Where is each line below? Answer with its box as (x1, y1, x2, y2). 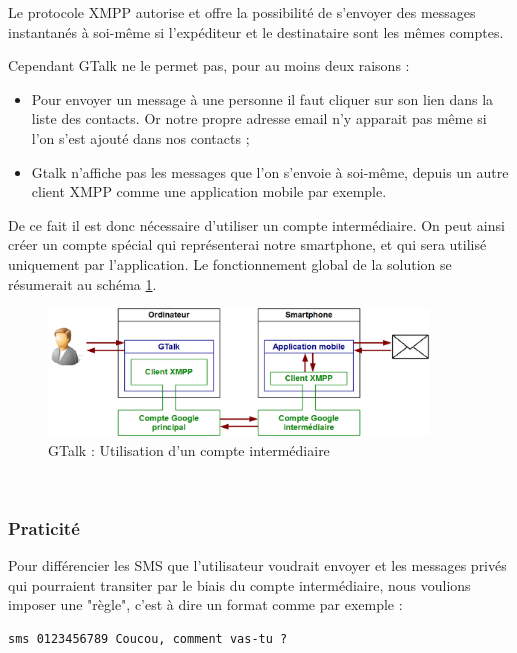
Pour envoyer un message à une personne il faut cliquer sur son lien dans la (31, 88, 494, 109)
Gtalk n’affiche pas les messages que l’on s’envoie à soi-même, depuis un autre (31, 161, 509, 182)
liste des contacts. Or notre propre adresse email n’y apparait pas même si (31, 108, 487, 129)
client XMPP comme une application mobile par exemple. (31, 181, 387, 202)
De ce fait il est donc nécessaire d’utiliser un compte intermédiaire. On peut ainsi (8, 214, 505, 235)
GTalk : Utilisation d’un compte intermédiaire (48, 439, 330, 460)
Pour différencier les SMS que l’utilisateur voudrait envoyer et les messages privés (8, 554, 507, 575)
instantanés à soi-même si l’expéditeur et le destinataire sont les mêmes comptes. (8, 21, 504, 42)
